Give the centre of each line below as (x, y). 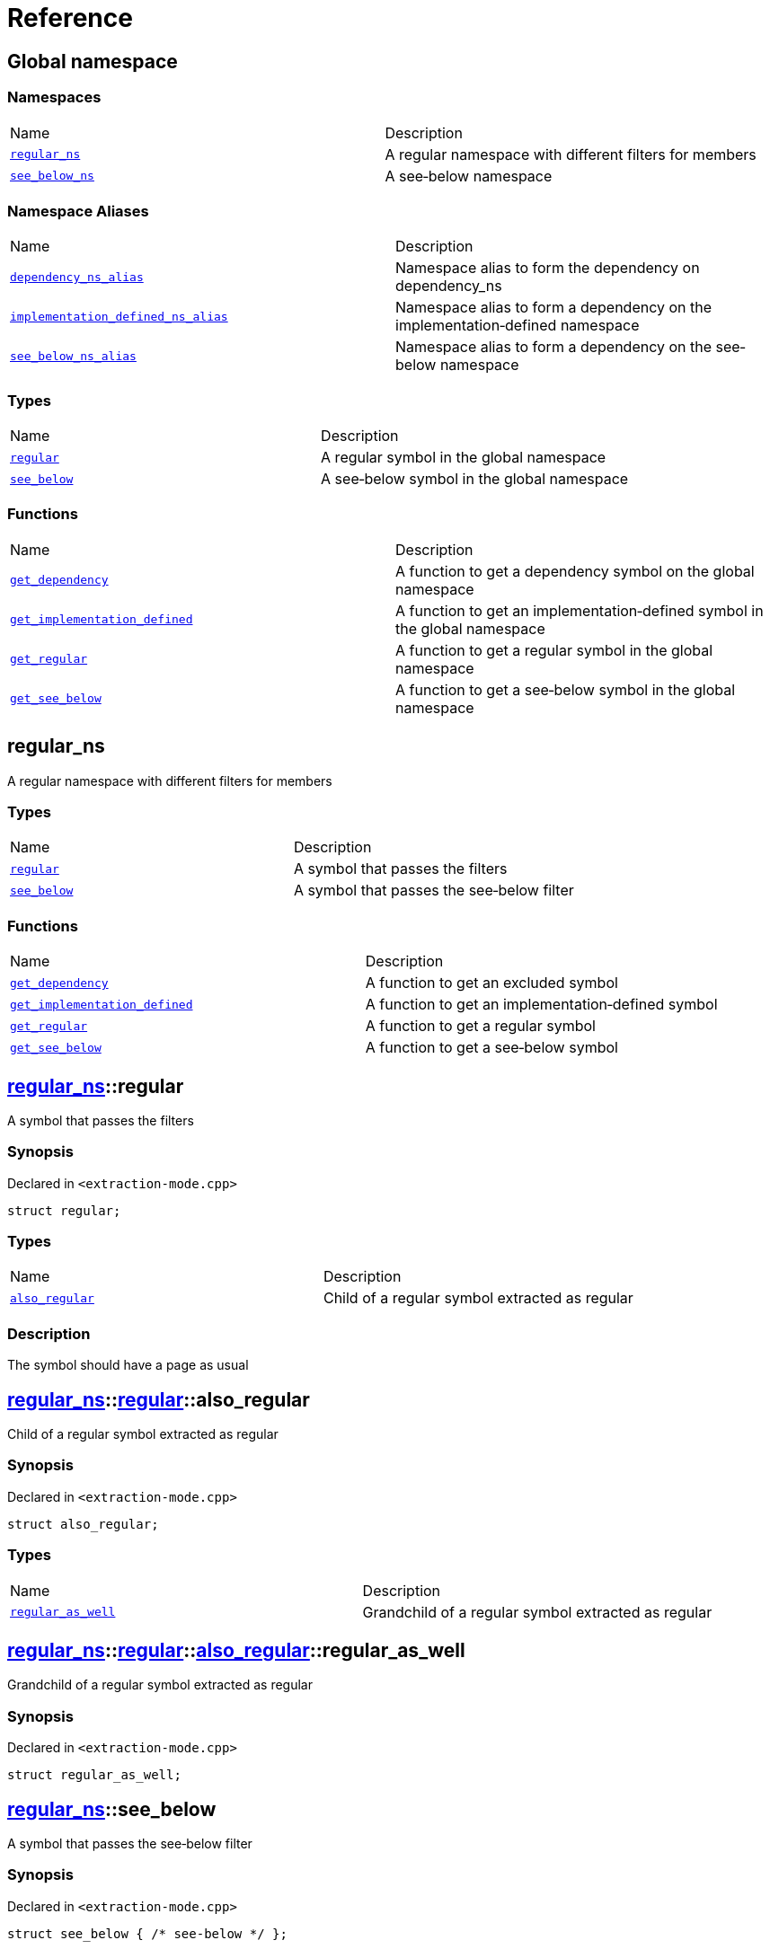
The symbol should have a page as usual (128, 1365)
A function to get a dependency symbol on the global (575, 571)
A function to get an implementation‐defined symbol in (580, 610)
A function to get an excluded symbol (491, 983)
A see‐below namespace (469, 176)
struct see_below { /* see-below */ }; (147, 1933)
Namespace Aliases (78, 211)
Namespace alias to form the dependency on (548, 268)
